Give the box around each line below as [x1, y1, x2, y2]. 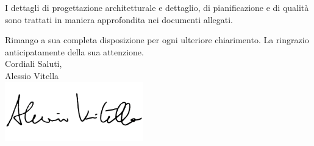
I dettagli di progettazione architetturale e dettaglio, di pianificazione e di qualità [5, 1, 309, 13]
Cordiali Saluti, [5, 57, 62, 70]
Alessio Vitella [5, 69, 59, 82]
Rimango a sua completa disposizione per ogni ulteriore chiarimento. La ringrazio [5, 33, 309, 46]
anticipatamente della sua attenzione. [5, 45, 144, 58]
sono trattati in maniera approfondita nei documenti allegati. [5, 13, 233, 26]
